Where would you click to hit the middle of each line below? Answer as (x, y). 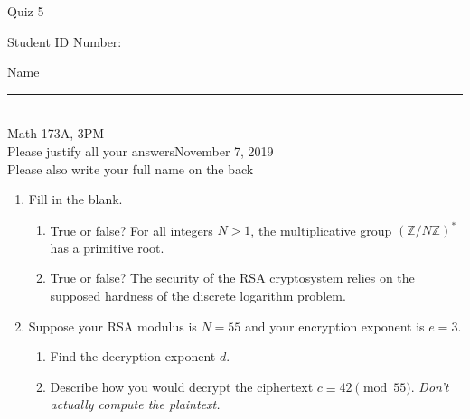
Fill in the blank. (75, 199)
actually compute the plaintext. (135, 404)
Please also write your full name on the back (131, 168)
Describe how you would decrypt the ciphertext (182, 386)
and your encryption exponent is (335, 326)
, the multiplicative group (321, 230)
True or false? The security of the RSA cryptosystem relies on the (232, 278)
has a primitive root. (107, 247)
